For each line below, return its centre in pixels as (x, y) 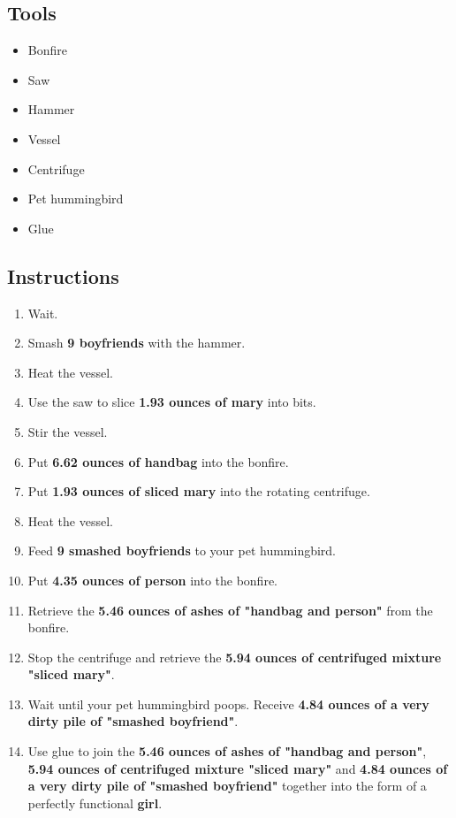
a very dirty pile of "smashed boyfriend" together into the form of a (227, 786)
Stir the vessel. (68, 431)
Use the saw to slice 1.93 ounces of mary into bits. (172, 402)
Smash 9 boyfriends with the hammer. (137, 343)
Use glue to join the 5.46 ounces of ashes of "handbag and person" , (227, 751)
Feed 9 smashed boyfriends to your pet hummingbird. (182, 550)
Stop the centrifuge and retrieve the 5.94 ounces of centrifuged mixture (235, 657)
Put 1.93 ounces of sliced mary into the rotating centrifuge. (199, 491)
